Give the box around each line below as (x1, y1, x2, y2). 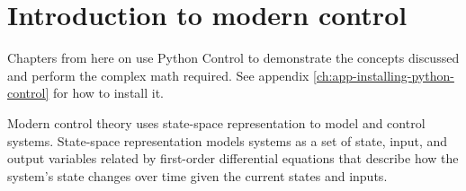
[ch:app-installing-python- (313, 65, 454, 84)
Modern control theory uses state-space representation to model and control (7, 113, 426, 132)
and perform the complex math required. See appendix (7, 65, 309, 84)
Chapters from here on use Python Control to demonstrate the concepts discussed (7, 48, 460, 67)
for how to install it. (52, 83, 165, 102)
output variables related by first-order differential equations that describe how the (7, 149, 459, 168)
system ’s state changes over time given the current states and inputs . (7, 166, 388, 185)
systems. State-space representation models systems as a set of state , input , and (7, 131, 448, 150)
